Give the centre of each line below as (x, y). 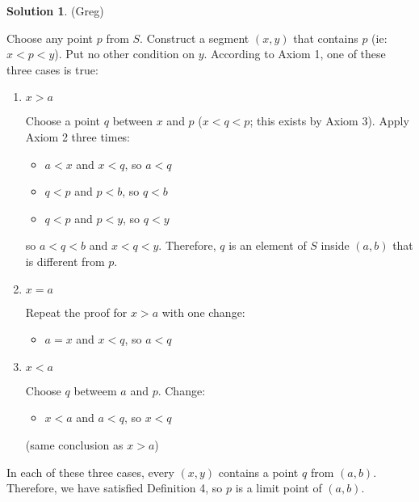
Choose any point (50, 38)
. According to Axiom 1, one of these (295, 54)
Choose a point (63, 121)
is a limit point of (279, 488)
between (133, 121)
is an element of (268, 245)
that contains (326, 38)
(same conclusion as (74, 444)
